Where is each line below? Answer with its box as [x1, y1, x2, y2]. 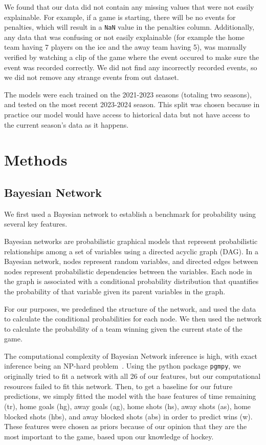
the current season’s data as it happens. [4, 119, 129, 130]
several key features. [4, 218, 68, 229]
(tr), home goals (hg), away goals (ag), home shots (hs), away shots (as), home [4, 400, 251, 411]
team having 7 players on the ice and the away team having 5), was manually [4, 42, 247, 52]
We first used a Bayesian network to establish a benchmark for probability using [4, 208, 256, 219]
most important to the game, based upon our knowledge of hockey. [4, 431, 214, 441]
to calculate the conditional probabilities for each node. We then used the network [4, 313, 262, 324]
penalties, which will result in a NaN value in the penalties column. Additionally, [4, 22, 255, 32]
